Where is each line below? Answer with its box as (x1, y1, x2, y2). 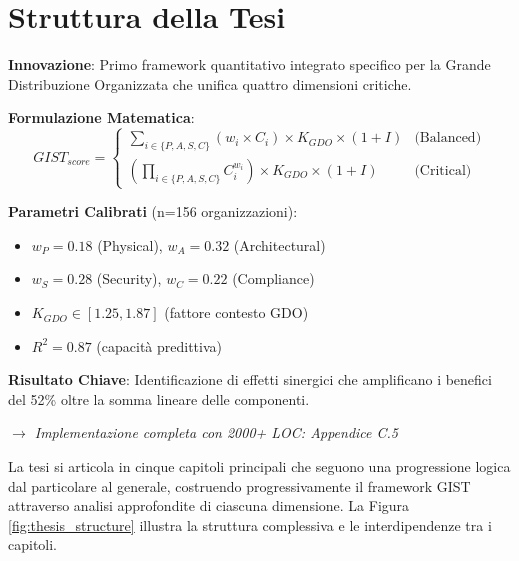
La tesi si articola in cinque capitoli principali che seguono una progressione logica (8, 456, 511, 477)
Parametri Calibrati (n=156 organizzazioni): (8, 201, 298, 222)
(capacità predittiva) (96, 335, 223, 356)
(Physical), (97, 234, 163, 255)
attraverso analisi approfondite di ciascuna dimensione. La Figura (8, 495, 410, 516)
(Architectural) (233, 234, 326, 255)
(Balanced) (414, 131, 482, 146)
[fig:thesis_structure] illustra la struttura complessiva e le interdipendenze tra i (8, 514, 492, 535)
